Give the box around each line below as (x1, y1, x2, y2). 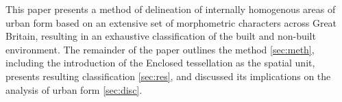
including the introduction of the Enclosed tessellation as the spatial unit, (5, 55, 315, 70)
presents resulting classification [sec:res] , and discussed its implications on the (5, 68, 331, 83)
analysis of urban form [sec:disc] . (5, 82, 143, 97)
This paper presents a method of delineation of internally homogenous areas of (5, 2, 336, 16)
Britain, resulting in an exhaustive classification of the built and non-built (5, 29, 316, 43)
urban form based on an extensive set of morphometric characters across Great (5, 15, 337, 29)
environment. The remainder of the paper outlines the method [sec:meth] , (5, 42, 315, 56)
